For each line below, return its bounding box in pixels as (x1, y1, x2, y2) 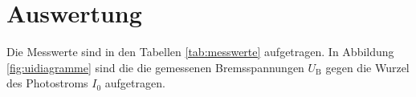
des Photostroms (6, 75, 88, 91)
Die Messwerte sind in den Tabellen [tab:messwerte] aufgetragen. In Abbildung (6, 43, 394, 60)
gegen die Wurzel (325, 59, 410, 75)
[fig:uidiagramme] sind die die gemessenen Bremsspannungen (6, 59, 304, 75)
